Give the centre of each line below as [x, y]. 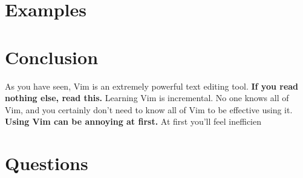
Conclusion [52, 57]
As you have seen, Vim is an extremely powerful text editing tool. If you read [152, 86]
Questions [47, 163]
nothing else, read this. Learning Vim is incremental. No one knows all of [147, 98]
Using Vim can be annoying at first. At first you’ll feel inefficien [133, 121]
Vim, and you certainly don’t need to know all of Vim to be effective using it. [149, 109]
